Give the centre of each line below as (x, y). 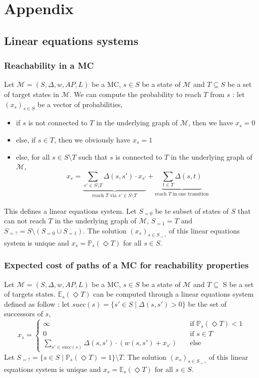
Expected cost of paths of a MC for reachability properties (126, 265)
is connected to (139, 156)
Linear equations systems (71, 40)
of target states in (32, 94)
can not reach (25, 221)
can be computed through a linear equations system (174, 294)
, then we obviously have (92, 139)
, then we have (211, 123)
